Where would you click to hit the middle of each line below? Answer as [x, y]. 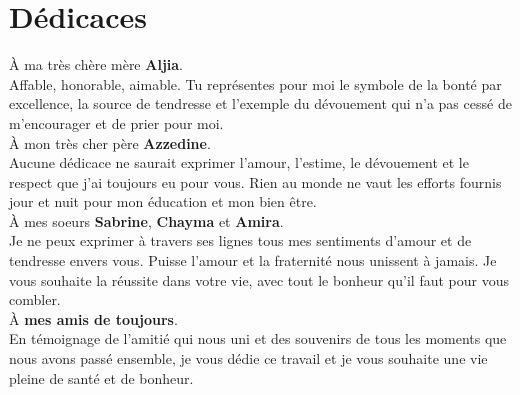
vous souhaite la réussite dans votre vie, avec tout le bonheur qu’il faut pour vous [259, 279]
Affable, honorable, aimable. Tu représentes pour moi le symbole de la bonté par [255, 83]
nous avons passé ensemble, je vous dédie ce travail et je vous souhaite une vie [248, 358]
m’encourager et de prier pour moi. [116, 122]
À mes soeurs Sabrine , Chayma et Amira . [146, 220]
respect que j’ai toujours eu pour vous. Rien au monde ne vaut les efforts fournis [255, 181]
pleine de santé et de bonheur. [101, 377]
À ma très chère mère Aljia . [96, 64]
